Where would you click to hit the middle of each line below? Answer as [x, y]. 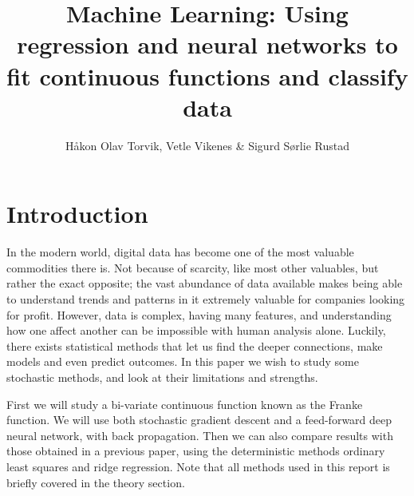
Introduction [77, 214]
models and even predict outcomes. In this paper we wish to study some [183, 361]
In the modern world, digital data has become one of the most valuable [180, 252]
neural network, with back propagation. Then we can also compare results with [200, 435]
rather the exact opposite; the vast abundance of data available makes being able [205, 283]
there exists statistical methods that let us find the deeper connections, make [195, 345]
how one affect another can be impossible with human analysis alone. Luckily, [196, 330]
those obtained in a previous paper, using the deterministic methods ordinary [196, 451]
